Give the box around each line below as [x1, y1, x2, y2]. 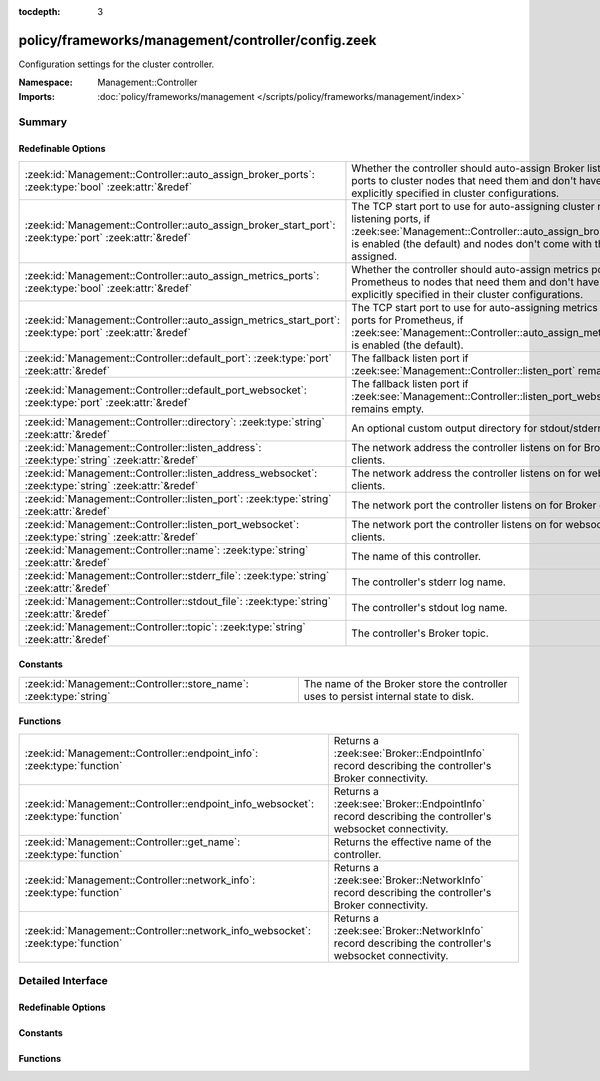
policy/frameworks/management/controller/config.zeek [18, 31, 377, 49]
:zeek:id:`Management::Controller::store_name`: [24, 676, 249, 690]
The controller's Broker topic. [351, 626, 489, 640]
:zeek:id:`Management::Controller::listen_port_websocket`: [24, 517, 300, 531]
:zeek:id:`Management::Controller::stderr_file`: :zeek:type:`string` [24, 568, 330, 582]
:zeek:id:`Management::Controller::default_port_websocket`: [24, 383, 307, 397]
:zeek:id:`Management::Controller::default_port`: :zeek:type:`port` [24, 351, 332, 365]
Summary [18, 115, 68, 129]
